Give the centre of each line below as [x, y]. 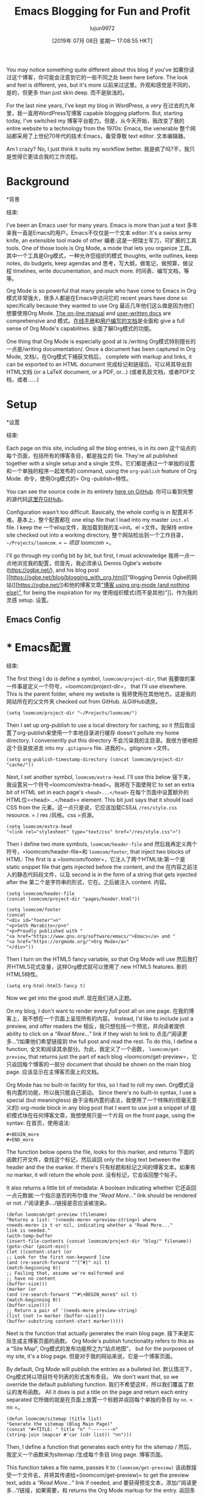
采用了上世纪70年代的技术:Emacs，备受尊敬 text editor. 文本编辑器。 [103, 136]
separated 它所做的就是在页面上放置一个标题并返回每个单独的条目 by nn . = [100, 1400]
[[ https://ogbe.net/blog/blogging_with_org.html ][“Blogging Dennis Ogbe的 [99, 577]
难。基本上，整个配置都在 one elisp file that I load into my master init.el [98, 519]
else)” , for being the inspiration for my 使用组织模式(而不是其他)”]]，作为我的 [102, 592]
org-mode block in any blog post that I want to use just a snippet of [105, 1108]
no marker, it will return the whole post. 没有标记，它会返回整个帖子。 [93, 1175]
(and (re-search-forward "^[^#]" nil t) [58, 1263]
